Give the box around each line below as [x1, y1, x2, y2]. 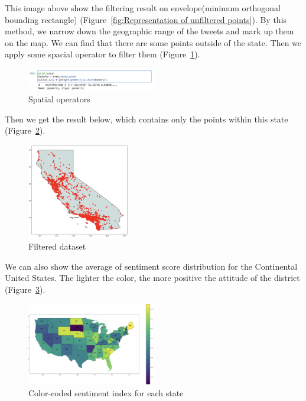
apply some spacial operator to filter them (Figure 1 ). [5, 48, 200, 60]
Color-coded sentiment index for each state [28, 386, 184, 399]
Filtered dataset [28, 240, 86, 253]
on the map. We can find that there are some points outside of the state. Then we [5, 36, 302, 48]
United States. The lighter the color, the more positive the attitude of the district [5, 271, 300, 284]
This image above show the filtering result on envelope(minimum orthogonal [5, 2, 281, 14]
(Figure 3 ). [5, 283, 45, 296]
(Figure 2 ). [5, 124, 45, 137]
